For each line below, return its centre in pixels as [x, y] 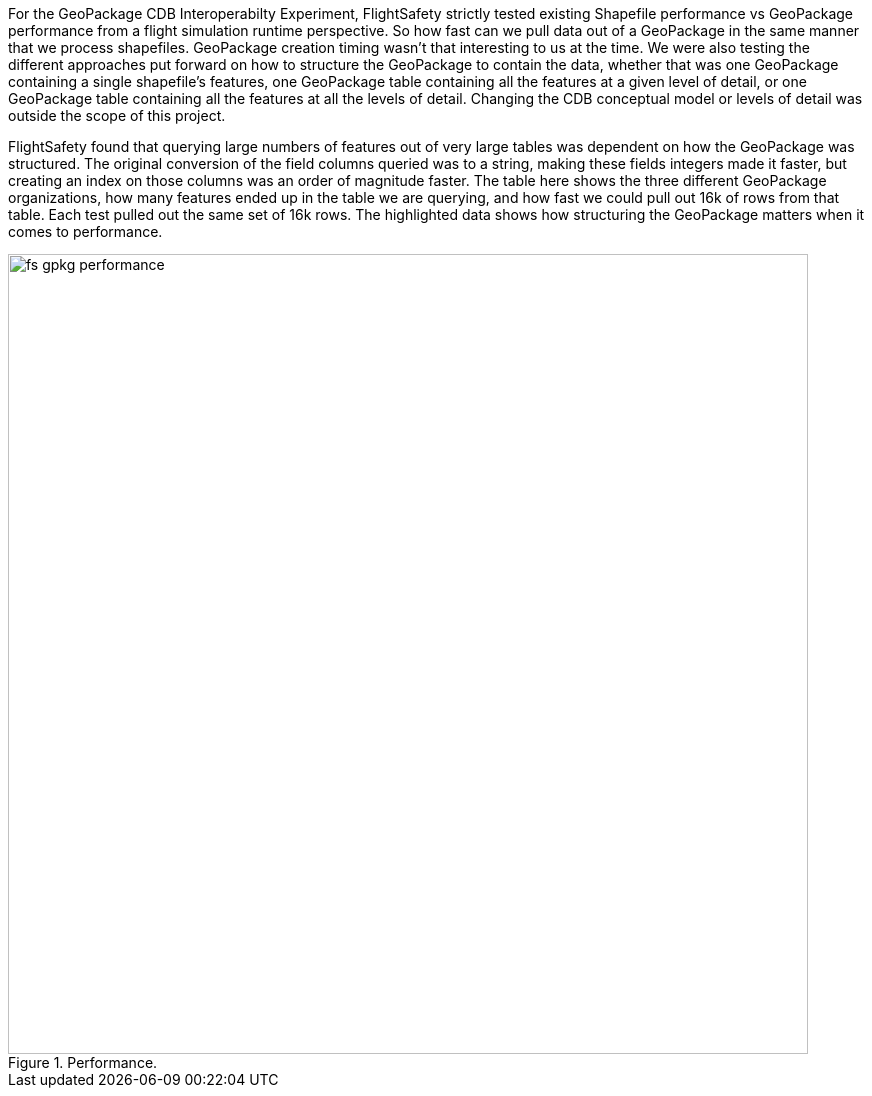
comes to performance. [85, 231]
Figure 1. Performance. [83, 1062]
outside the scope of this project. [117, 115]
